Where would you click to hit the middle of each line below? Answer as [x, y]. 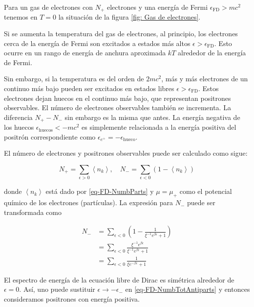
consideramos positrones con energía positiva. [72, 299]
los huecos [19, 127]
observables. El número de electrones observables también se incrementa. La [117, 107]
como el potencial [206, 191]
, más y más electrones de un [205, 79]
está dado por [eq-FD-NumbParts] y [100, 191]
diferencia [18, 117]
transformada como [33, 212]
